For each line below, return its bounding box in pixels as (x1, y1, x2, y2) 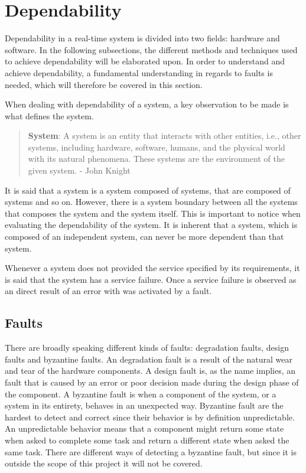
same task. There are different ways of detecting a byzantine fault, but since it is (5, 445, 297, 458)
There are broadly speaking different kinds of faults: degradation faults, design (5, 341, 289, 354)
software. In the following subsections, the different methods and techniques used (5, 43, 298, 56)
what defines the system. (5, 109, 94, 122)
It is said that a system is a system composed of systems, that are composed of (5, 184, 291, 196)
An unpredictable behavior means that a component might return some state (5, 422, 284, 435)
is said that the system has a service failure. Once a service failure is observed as (5, 273, 297, 285)
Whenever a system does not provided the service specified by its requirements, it (5, 262, 300, 274)
